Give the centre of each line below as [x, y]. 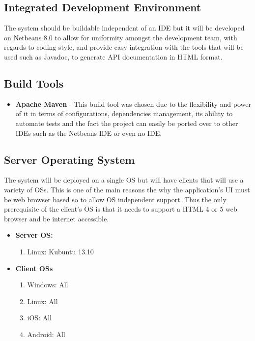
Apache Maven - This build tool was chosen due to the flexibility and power [133, 104]
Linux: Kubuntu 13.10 [60, 251]
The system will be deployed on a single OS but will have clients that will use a [124, 180]
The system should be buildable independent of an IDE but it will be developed [124, 28]
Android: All [46, 334]
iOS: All [39, 318]
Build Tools [34, 83]
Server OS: [34, 235]
